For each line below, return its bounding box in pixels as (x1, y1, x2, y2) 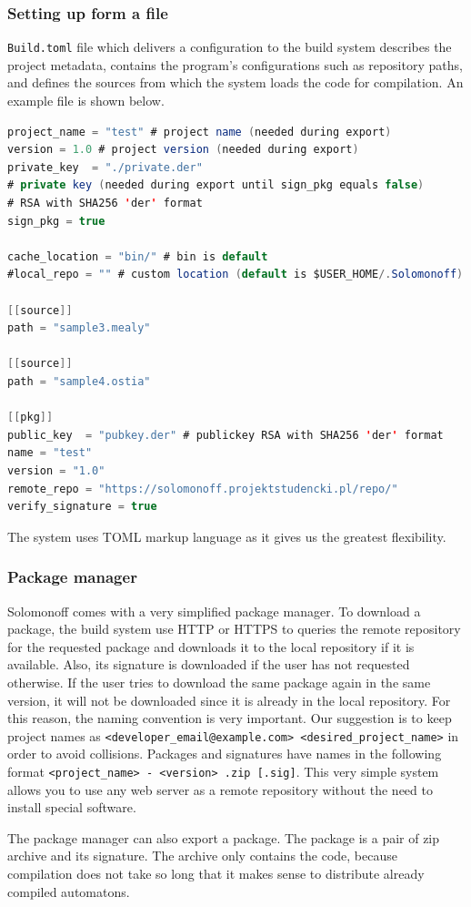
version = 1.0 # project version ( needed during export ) (7, 143, 359, 157)
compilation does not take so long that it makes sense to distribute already (7, 863, 425, 882)
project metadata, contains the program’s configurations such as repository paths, (7, 55, 463, 74)
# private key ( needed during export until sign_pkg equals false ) (7, 178, 425, 192)
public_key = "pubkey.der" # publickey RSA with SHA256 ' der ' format (7, 428, 444, 442)
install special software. (7, 798, 136, 817)
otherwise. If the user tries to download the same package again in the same (7, 672, 431, 691)
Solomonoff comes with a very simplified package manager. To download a (7, 601, 421, 620)
